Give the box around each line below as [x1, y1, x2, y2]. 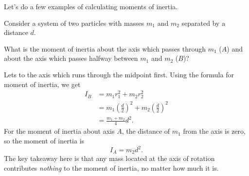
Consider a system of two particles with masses [4, 18, 144, 28]
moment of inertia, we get [4, 79, 81, 89]
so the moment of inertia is [4, 135, 85, 145]
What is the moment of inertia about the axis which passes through [4, 43, 206, 53]
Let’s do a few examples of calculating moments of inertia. [4, 1, 178, 11]
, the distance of [122, 126, 170, 136]
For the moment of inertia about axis [4, 126, 115, 136]
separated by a [181, 18, 226, 28]
